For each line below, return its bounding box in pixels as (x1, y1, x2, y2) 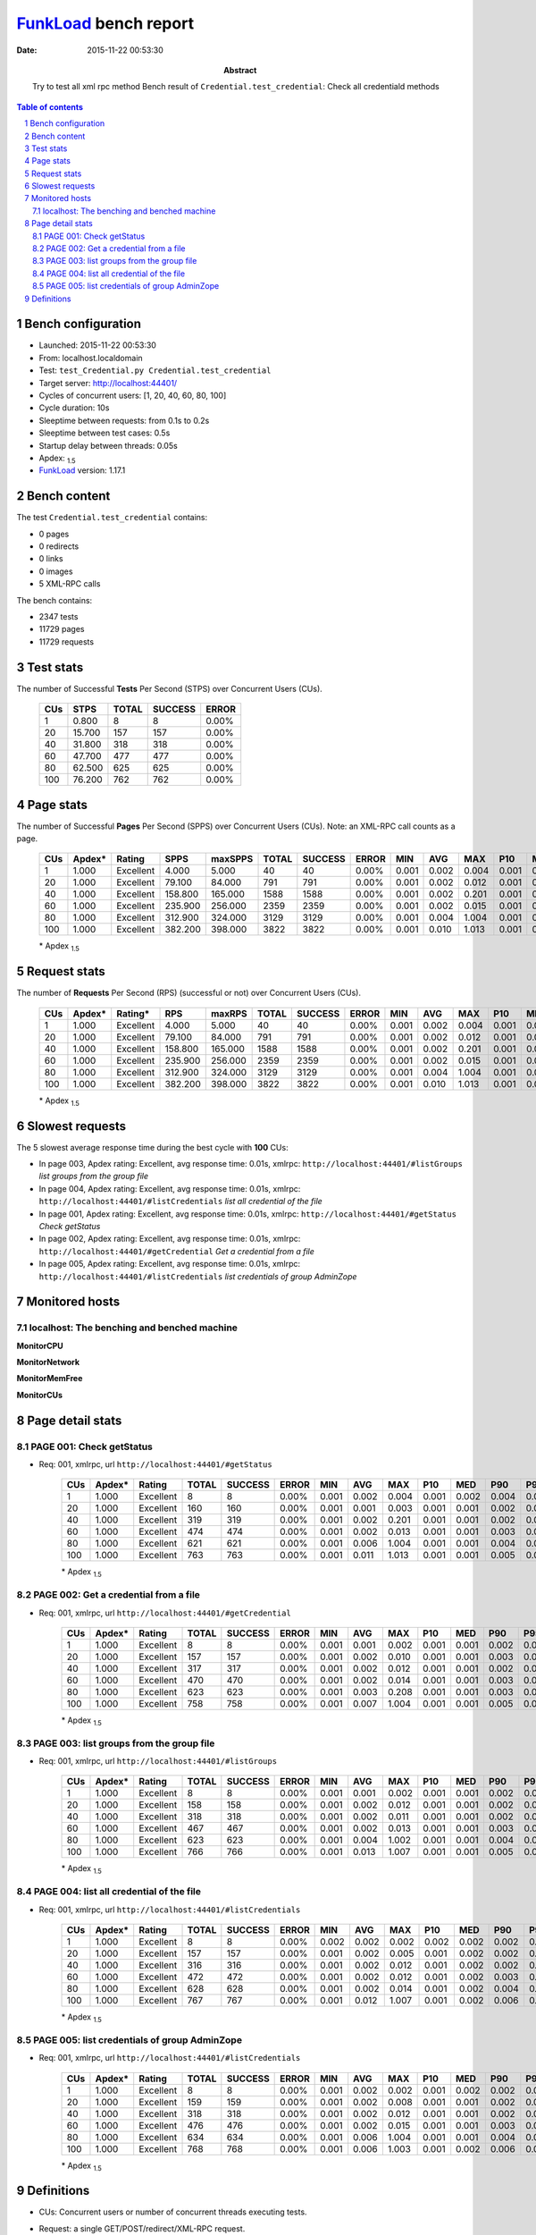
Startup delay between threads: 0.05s (38, 440, 178, 451)
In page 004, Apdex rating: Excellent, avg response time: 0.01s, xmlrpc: (38, 1183, 301, 1193)
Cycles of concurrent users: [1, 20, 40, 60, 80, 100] (38, 390, 227, 401)
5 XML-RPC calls (38, 578, 101, 589)
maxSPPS (211, 853, 254, 865)
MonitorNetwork (16, 1357, 80, 1368)
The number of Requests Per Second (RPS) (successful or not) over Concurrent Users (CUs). (16, 988, 362, 999)
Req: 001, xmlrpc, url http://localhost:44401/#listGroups (38, 1756, 277, 1767)
